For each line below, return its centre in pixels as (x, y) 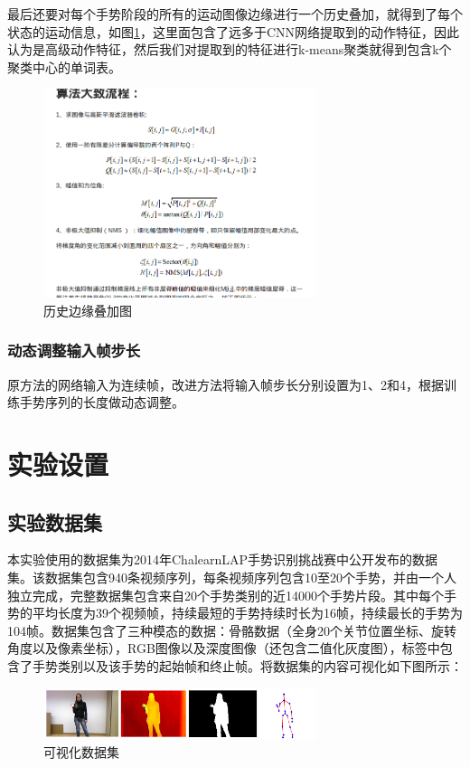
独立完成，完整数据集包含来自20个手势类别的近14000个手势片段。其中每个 (226, 595)
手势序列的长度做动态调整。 (102, 402)
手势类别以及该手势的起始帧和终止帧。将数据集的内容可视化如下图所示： (247, 666)
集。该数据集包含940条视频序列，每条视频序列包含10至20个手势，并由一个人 (232, 578)
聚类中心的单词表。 (64, 66)
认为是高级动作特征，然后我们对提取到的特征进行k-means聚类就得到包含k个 (230, 49)
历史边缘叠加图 (88, 310)
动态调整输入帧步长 (74, 350)
